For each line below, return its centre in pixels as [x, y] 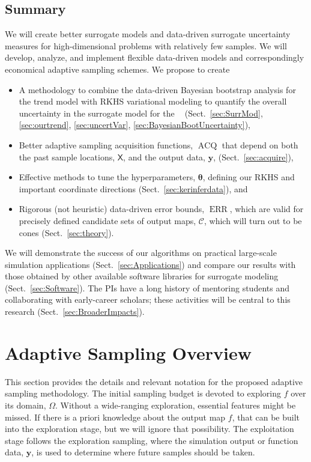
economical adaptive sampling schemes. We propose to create [117, 69]
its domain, [26, 405]
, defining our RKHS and [249, 177]
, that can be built [266, 417]
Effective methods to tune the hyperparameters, [107, 177]
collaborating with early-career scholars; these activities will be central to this [148, 299]
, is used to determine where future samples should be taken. [143, 452]
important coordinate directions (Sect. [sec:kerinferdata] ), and [133, 188]
